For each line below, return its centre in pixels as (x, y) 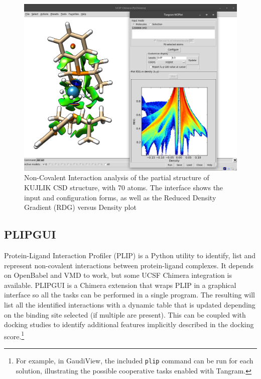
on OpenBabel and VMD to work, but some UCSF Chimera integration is (118, 275)
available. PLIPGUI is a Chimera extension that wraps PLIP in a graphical (120, 285)
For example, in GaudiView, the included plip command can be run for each (135, 360)
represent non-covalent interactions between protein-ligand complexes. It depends (129, 265)
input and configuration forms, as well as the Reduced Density (120, 197)
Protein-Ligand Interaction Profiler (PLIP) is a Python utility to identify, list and (130, 255)
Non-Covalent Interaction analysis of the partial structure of (117, 177)
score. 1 (14, 335)
